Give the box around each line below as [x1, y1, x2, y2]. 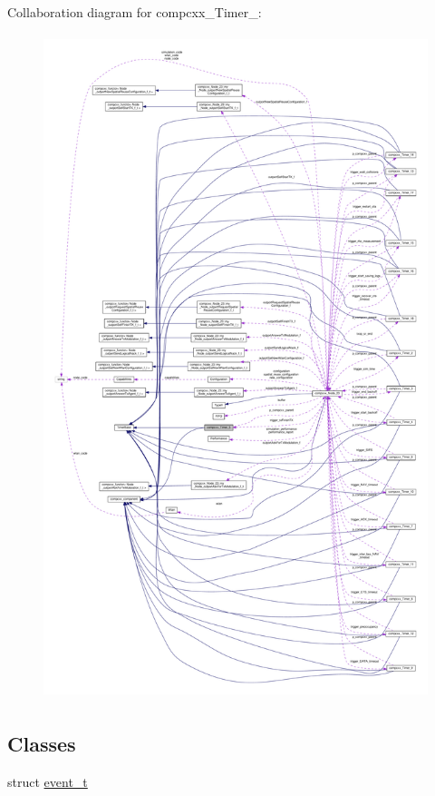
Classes [7, 729, 76, 757]
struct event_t [7, 771, 88, 791]
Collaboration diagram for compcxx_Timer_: [7, 3, 262, 21]
